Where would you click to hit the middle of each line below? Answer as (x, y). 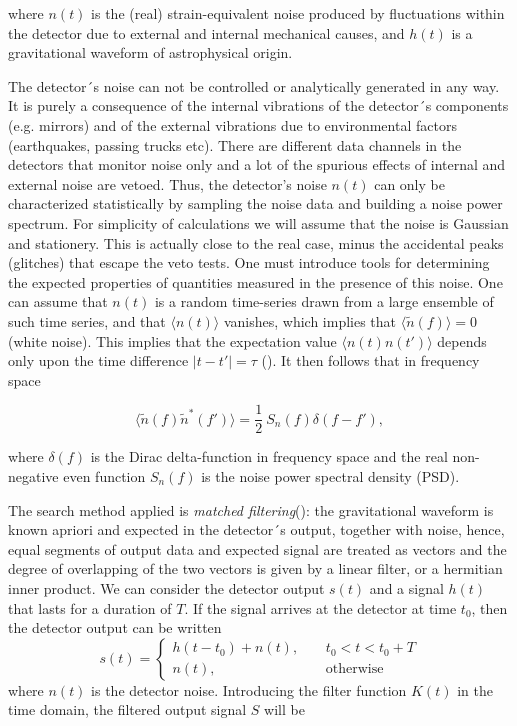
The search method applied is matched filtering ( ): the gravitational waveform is (251, 509)
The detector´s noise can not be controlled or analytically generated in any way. (254, 85)
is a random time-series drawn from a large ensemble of (324, 301)
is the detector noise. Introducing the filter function (249, 689)
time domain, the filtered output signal (127, 709)
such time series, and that (87, 320)
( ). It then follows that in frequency (370, 360)
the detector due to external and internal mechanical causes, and (206, 32)
